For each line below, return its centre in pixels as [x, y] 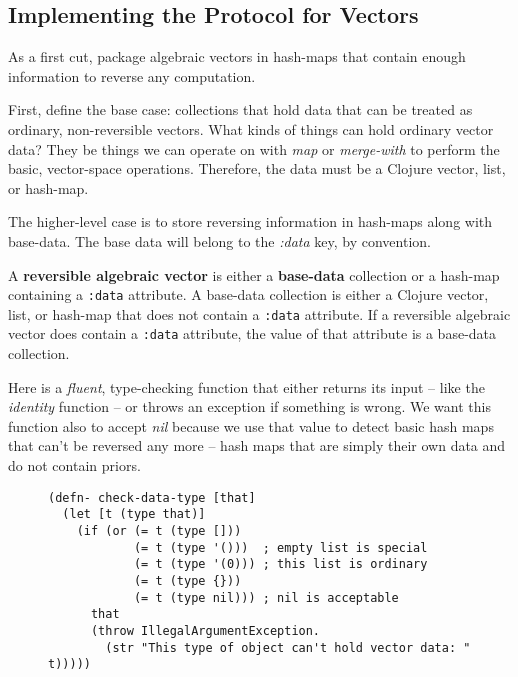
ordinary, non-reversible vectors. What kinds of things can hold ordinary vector [251, 128]
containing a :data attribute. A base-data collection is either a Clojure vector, [248, 294]
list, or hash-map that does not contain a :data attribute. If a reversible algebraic [259, 313]
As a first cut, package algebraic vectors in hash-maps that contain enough [237, 56]
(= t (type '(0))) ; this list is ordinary [280, 564]
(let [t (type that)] [134, 514]
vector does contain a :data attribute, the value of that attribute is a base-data [252, 333]
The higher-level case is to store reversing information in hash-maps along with [250, 221]
